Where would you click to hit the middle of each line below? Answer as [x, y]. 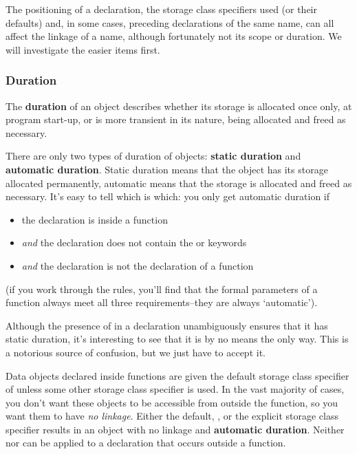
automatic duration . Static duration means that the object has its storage [167, 169]
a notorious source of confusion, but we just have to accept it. [136, 352]
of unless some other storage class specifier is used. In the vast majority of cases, [175, 389]
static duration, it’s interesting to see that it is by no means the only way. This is [177, 339]
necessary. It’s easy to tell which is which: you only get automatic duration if [168, 196]
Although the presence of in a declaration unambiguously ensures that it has [167, 325]
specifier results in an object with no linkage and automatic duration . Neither [175, 429]
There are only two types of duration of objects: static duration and [153, 156]
